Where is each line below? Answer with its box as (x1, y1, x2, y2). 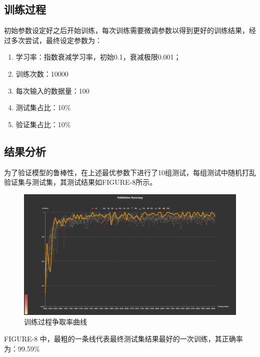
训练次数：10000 (15, 68, 68, 79)
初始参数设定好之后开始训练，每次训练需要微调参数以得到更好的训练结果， (4, 25, 249, 36)
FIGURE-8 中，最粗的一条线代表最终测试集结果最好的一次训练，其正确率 (4, 333, 243, 343)
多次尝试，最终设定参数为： (10, 35, 102, 45)
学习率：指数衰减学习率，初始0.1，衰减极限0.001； (15, 52, 181, 62)
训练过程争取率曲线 (24, 316, 87, 327)
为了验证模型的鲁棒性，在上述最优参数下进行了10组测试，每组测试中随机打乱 (4, 167, 256, 177)
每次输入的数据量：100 (15, 85, 89, 96)
